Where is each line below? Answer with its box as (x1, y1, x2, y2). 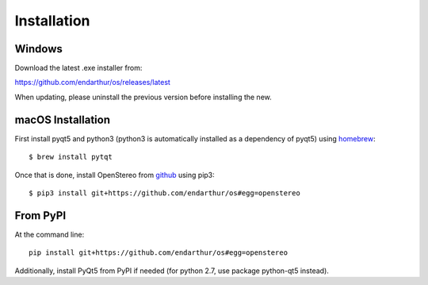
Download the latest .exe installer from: (14, 64, 143, 73)
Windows (14, 42, 63, 56)
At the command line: (14, 229, 85, 239)
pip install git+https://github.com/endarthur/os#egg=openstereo (29, 248, 289, 257)
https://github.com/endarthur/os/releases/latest (14, 78, 170, 87)
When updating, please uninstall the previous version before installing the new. (14, 92, 273, 102)
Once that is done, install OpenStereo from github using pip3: (14, 170, 216, 179)
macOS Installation (14, 113, 111, 126)
